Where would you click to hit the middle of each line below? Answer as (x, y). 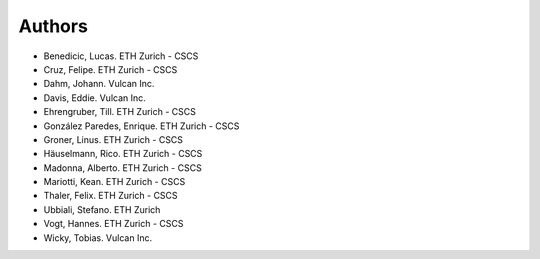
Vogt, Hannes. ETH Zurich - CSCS (113, 224)
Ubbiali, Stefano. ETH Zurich (102, 209)
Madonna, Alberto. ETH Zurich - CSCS (122, 167)
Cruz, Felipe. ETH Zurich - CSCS (110, 69)
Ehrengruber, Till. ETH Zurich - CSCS (120, 112)
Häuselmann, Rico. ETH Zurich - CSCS (123, 154)
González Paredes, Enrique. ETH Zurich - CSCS (141, 126)
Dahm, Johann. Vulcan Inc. (99, 84)
